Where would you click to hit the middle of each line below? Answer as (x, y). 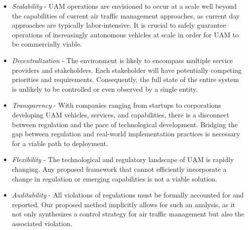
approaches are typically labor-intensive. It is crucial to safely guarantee (119, 25)
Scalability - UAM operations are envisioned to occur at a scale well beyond (124, 6)
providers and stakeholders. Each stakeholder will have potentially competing (127, 70)
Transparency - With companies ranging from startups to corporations (116, 105)
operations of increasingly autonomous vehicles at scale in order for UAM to (125, 34)
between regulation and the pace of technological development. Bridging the (125, 124)
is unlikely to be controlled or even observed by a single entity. (105, 89)
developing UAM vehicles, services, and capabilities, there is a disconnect (121, 114)
